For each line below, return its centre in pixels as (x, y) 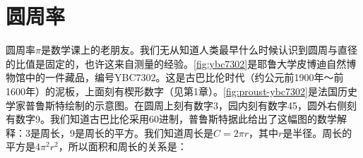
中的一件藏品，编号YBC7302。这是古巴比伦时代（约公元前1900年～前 (184, 77)
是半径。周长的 (317, 132)
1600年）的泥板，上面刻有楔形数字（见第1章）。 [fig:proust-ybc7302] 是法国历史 (181, 91)
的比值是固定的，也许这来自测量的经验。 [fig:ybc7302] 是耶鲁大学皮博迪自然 (176, 63)
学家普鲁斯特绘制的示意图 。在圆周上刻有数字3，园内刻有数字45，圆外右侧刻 (181, 105)
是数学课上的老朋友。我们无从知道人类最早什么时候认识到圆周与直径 (199, 50)
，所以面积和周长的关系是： (123, 146)
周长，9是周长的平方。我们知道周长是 (126, 132)
